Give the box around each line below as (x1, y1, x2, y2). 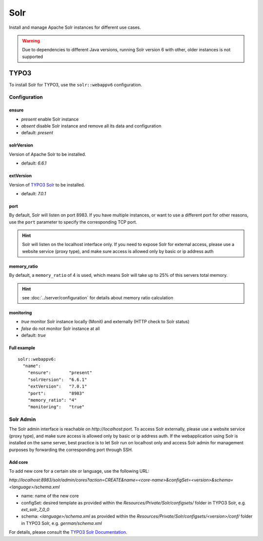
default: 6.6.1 (21, 160, 47, 166)
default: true (21, 333, 46, 338)
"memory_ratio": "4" (27, 397, 77, 403)
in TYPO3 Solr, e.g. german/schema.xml (21, 520, 102, 526)
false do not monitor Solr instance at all (21, 325, 100, 332)
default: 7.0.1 (21, 190, 46, 196)
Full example (9, 345, 36, 351)
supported (22, 54, 43, 60)
